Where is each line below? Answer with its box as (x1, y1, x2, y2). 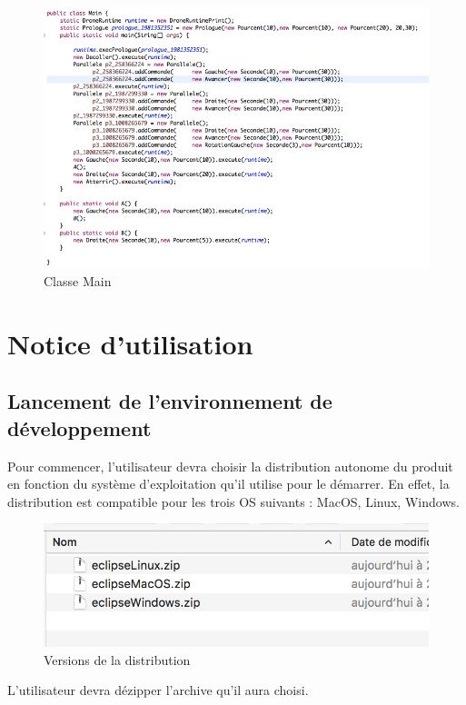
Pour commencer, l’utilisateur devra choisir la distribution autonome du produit (7, 456, 453, 475)
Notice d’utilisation (7, 324, 253, 362)
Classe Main (44, 271, 112, 290)
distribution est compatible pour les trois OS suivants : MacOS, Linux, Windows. (7, 492, 460, 511)
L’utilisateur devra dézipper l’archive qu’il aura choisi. (7, 680, 309, 700)
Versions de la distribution (44, 650, 191, 669)
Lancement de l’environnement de (7, 387, 332, 415)
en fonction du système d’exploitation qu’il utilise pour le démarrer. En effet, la (7, 474, 450, 493)
